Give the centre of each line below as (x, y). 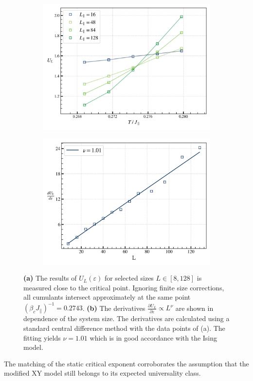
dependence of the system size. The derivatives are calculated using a (126, 318)
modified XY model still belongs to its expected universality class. (102, 373)
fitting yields (42, 337)
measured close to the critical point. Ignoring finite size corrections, (124, 287)
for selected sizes (129, 278)
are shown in (194, 308)
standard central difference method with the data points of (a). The (124, 328)
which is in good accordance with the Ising (154, 337)
